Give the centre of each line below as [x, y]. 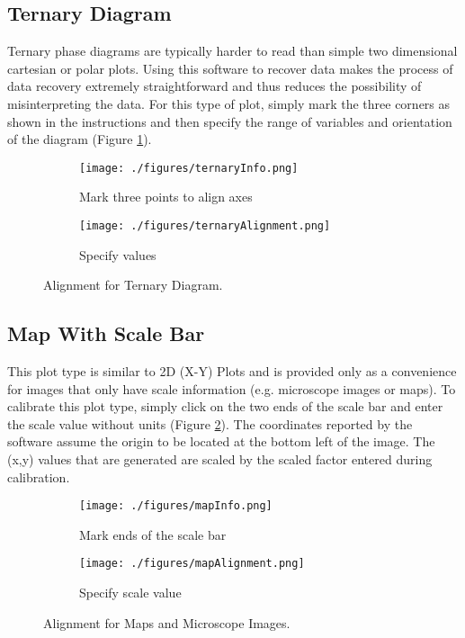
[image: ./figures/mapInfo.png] [176, 506]
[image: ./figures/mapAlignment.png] [192, 564]
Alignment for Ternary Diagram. [133, 285]
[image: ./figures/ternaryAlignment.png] [205, 226]
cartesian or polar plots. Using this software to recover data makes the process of [230, 68]
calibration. [39, 476]
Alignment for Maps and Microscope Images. [167, 622]
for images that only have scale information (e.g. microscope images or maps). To [232, 388]
